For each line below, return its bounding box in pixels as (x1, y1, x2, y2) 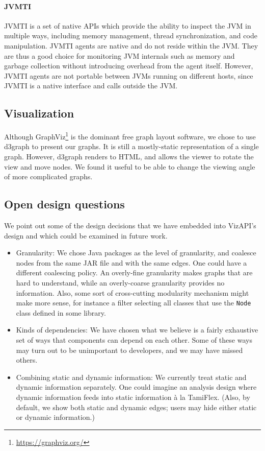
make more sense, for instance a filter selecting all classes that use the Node (16, 297, 251, 308)
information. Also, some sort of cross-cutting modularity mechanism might (16, 287, 249, 298)
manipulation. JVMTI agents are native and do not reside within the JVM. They (4, 40, 258, 51)
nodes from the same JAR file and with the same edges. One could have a (16, 257, 247, 268)
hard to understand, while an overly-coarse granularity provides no (16, 277, 225, 288)
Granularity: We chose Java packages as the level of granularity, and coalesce (16, 247, 256, 258)
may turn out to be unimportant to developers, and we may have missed (16, 344, 243, 355)
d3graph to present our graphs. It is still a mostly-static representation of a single (4, 141, 259, 152)
